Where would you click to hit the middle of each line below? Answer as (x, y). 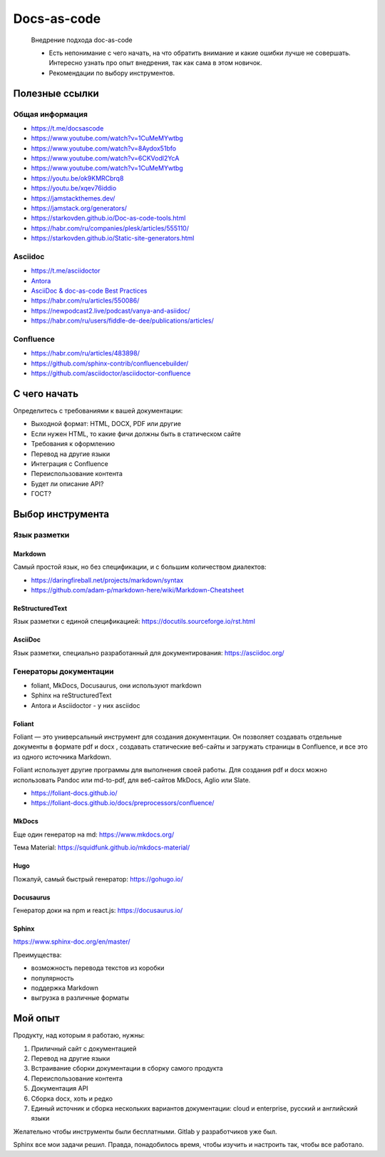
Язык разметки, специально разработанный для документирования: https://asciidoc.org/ (149, 652)
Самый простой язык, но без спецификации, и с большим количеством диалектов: (140, 567)
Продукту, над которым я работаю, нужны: (79, 1036)
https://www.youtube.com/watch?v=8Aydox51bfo (104, 148)
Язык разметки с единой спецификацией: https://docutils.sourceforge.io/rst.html (134, 622)
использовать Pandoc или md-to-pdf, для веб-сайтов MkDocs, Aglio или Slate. (132, 780)
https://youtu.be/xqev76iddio (74, 188)
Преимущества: (37, 955)
